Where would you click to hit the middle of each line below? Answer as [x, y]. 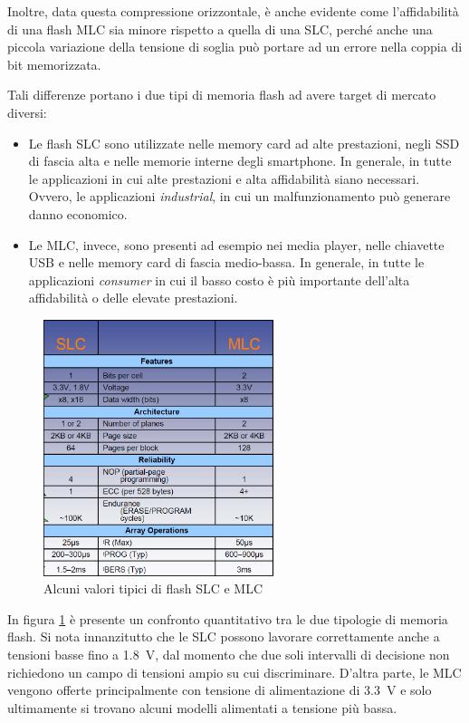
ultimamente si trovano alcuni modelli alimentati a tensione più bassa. [202, 707]
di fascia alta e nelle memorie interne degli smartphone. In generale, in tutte [240, 161]
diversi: [27, 112]
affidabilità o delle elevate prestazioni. [133, 298]
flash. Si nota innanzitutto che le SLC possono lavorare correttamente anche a [224, 636]
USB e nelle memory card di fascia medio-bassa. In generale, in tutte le [226, 262]
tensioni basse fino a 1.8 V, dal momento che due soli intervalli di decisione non [229, 654]
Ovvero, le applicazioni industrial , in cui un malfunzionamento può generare [239, 196]
